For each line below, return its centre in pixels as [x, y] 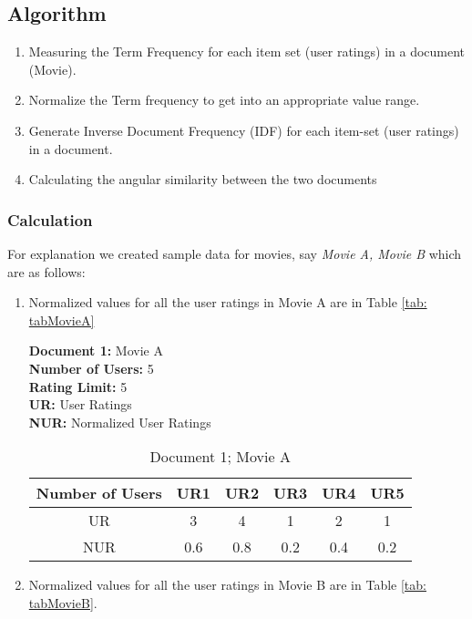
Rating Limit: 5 [78, 386]
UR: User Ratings [80, 404]
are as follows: [46, 271]
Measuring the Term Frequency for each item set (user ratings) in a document [247, 52]
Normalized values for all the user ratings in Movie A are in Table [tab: [228, 302]
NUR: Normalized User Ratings [120, 422]
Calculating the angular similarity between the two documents [203, 179]
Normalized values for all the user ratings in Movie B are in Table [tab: [227, 585]
